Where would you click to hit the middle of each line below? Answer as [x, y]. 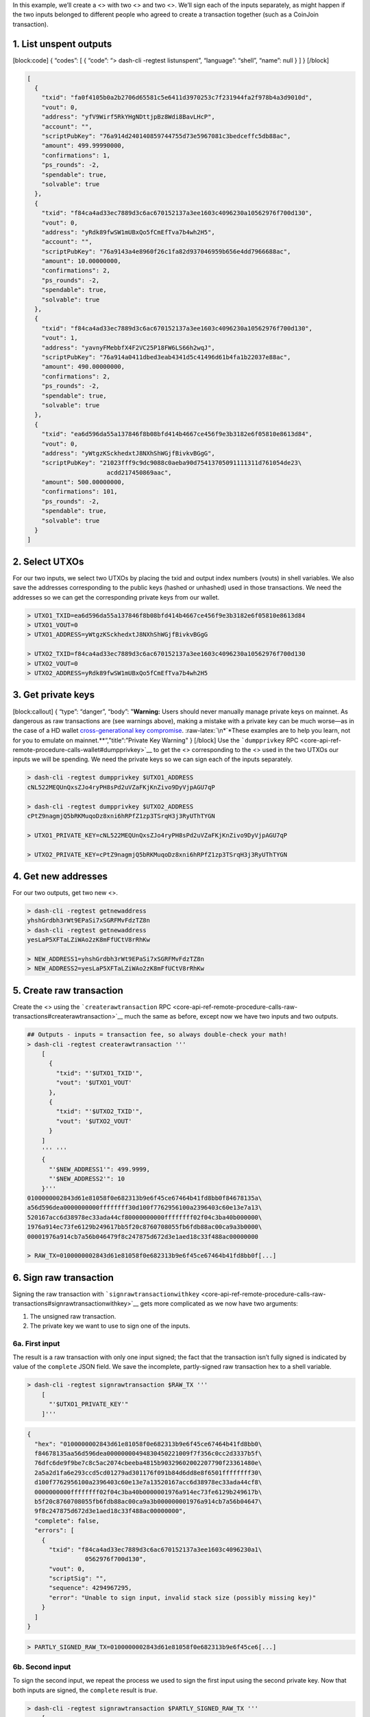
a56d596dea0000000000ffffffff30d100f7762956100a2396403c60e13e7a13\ [145, 1208]
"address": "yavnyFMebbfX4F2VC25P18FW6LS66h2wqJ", [128, 348]
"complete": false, [67, 1521]
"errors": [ [54, 1531]
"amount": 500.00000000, [83, 482]
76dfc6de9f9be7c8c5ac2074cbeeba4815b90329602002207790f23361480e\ [148, 1463]
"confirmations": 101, [79, 492]
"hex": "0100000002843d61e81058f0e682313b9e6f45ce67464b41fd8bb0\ [148, 1444]
